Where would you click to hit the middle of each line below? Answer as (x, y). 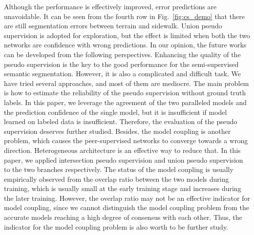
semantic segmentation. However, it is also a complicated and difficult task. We (122, 74)
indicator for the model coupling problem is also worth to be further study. (116, 226)
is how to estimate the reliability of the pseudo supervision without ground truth (125, 93)
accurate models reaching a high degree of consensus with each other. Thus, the (123, 217)
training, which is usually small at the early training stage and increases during (123, 188)
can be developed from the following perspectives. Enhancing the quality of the (122, 54)
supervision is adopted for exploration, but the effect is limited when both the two (127, 35)
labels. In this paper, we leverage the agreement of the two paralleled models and (125, 102)
